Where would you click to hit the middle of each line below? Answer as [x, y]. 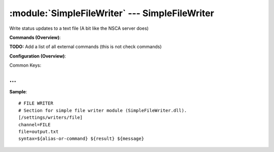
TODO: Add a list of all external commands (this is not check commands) [85, 47]
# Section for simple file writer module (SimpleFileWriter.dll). [103, 110]
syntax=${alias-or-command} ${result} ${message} [81, 139]
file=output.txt [39, 132]
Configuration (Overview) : [38, 56]
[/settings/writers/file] [51, 118]
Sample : [18, 92]
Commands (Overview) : [35, 37]
